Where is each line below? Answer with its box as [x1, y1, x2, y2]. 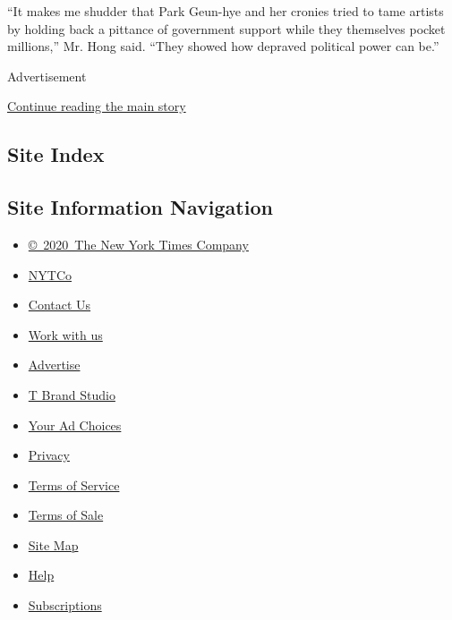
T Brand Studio [28, 385, 115, 403]
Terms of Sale [28, 505, 104, 524]
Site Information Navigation [7, 193, 273, 221]
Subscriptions [28, 596, 102, 615]
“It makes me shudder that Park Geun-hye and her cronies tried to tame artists [7, 2, 444, 20]
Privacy [28, 446, 70, 464]
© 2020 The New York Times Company [28, 234, 249, 253]
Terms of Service [28, 475, 120, 494]
